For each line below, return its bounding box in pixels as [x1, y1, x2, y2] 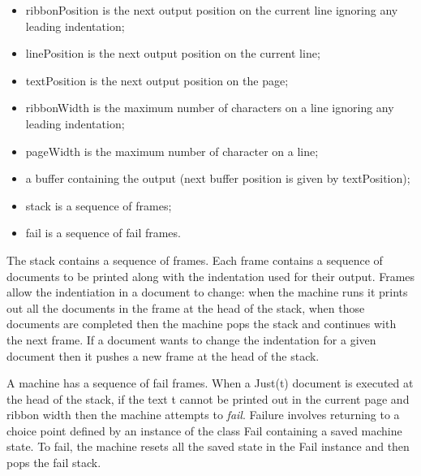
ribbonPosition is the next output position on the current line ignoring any [25, 2, 398, 18]
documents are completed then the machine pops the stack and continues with [6, 315, 397, 332]
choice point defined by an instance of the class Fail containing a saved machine [6, 422, 402, 439]
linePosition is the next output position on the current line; [25, 45, 320, 62]
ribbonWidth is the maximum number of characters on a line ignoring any [25, 99, 394, 116]
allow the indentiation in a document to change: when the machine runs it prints [6, 283, 408, 301]
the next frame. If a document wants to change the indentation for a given [6, 331, 376, 348]
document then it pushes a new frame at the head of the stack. [6, 347, 320, 364]
